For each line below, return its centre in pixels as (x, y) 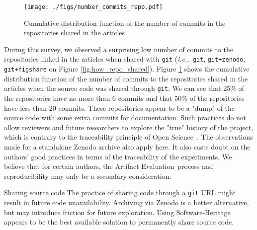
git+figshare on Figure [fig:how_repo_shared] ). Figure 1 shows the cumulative (127, 69)
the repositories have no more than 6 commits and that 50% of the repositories (124, 98)
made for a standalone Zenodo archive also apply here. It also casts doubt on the (127, 146)
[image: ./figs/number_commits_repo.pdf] (93, 7)
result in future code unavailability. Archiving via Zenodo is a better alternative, (127, 202)
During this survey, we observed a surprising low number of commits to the (119, 49)
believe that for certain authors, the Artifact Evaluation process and (109, 166)
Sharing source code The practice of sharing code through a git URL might (120, 192)
